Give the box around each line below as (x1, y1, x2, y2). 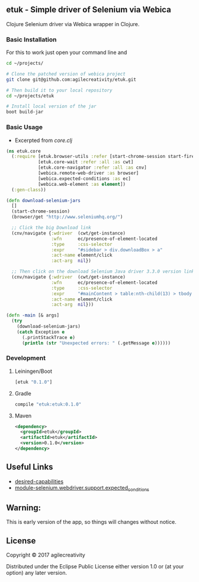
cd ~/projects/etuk (6, 93, 54, 99)
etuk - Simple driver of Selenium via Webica (6, 5, 172, 15)
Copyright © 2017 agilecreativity (6, 552, 86, 559)
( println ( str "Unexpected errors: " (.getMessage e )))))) (21, 340, 171, 346)
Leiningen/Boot (14, 368, 52, 375)
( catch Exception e (17, 329, 65, 335)
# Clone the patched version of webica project (6, 71, 126, 77)
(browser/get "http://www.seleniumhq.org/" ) (11, 214, 123, 220)
